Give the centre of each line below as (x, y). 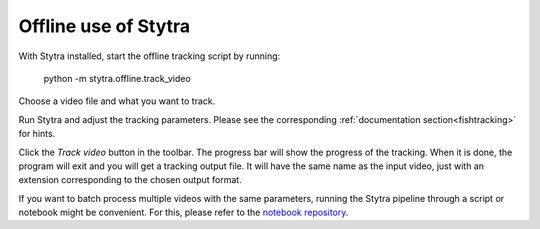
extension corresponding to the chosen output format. (130, 180)
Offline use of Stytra (104, 26)
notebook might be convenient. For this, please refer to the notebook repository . (183, 212)
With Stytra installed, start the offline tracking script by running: (149, 56)
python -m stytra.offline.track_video (117, 78)
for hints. (37, 134)
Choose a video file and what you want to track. (117, 101)
